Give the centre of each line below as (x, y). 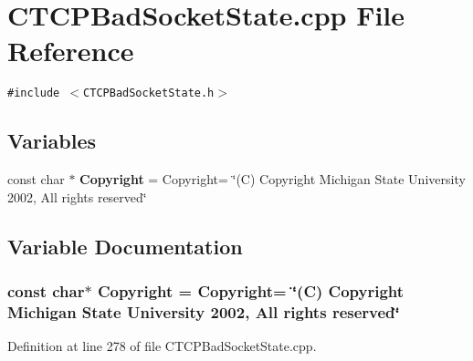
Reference (71, 51)
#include (34, 93)
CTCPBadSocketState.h (149, 93)
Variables (52, 141)
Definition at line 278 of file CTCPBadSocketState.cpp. (162, 346)
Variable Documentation (125, 246)
